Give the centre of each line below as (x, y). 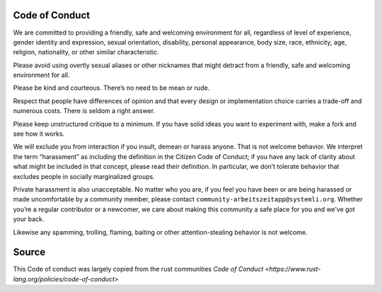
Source (29, 252)
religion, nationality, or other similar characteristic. (86, 52)
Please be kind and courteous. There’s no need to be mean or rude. (111, 88)
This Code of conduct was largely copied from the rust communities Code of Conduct (138, 269)
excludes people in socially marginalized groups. (84, 176)
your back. (29, 219)
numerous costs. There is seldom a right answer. (84, 111)
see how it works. (39, 134)
